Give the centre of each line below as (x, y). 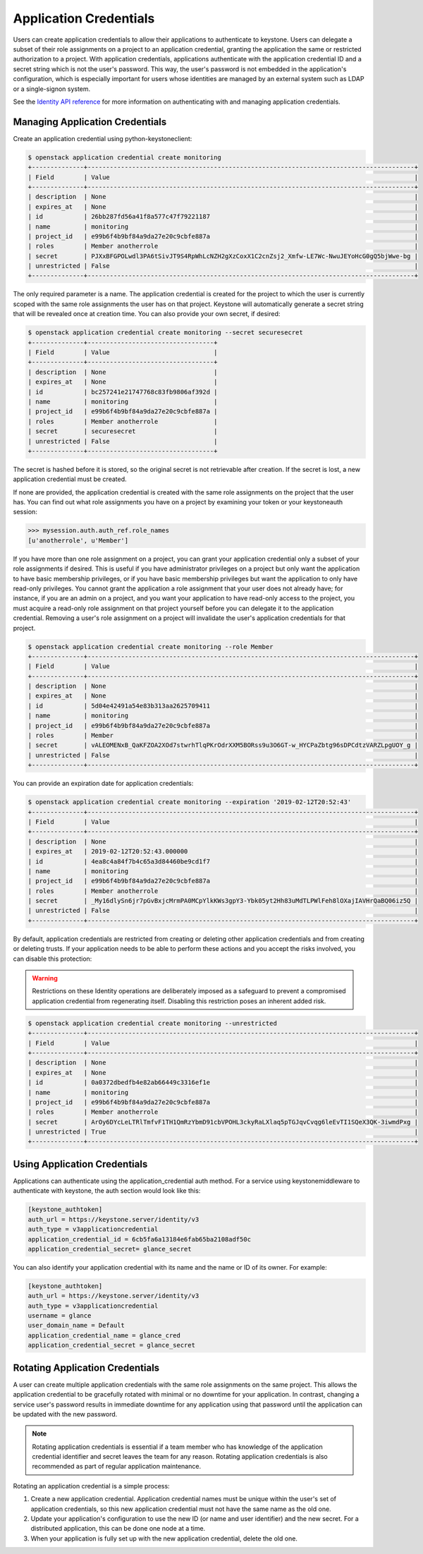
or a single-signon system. (52, 89)
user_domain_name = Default (76, 1325)
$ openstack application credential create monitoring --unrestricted (153, 1023)
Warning (45, 978)
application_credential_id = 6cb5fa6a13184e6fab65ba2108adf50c (140, 1239)
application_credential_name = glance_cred (104, 1335)
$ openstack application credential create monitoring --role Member (151, 647)
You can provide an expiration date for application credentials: (103, 784)
